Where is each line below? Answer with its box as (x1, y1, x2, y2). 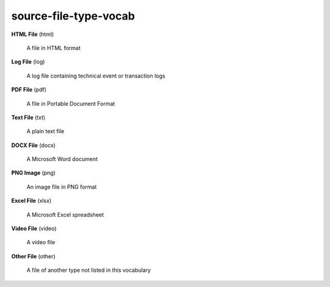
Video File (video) (11, 225, 57, 232)
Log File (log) (11, 58, 45, 65)
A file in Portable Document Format (26, 100, 116, 107)
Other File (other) (11, 252, 56, 260)
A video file (26, 239, 56, 246)
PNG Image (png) (11, 169, 56, 176)
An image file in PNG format (26, 183, 97, 191)
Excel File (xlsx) (11, 197, 52, 205)
